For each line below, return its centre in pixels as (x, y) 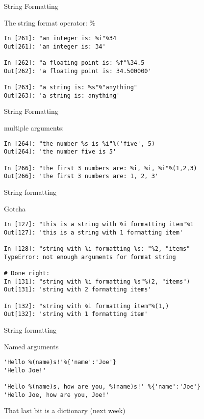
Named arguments (31, 346)
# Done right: (27, 274)
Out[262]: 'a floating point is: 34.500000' (78, 71)
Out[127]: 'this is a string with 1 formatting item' (94, 232)
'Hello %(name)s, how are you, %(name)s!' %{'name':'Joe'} (102, 387)
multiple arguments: (34, 128)
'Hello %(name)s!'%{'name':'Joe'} (60, 362)
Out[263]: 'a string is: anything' (62, 95)
